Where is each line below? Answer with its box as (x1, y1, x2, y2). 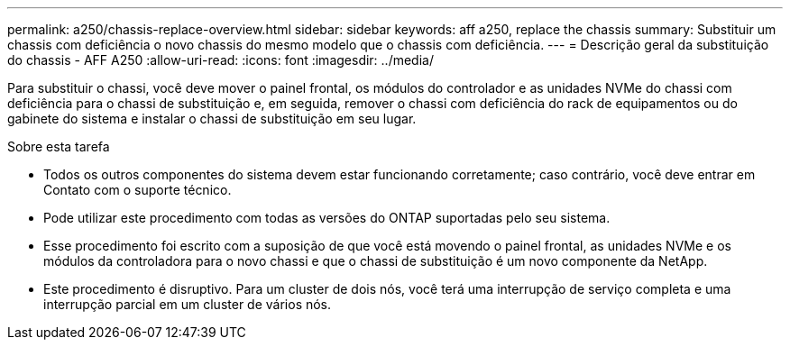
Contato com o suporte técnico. (43, 182, 232, 197)
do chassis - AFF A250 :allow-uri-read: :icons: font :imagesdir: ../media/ (7, 52, 434, 68)
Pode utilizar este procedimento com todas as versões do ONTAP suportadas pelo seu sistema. (43, 210, 611, 225)
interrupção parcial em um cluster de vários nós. (43, 297, 332, 312)
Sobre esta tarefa (7, 139, 110, 154)
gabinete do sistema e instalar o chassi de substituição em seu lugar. (7, 111, 417, 126)
